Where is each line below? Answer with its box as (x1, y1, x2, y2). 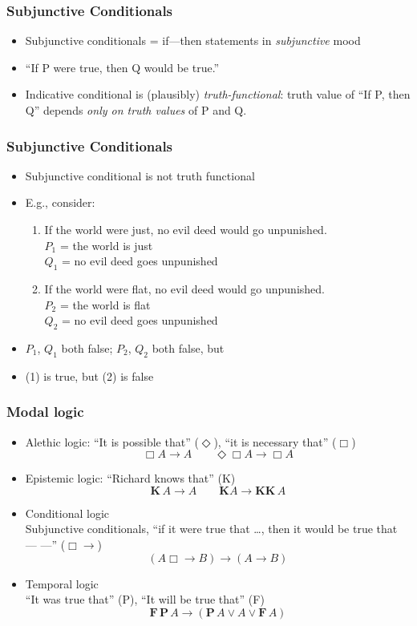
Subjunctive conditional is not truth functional (25, 167, 255, 184)
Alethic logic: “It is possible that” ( (25, 433, 199, 450)
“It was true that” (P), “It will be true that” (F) (25, 591, 265, 608)
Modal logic (6, 402, 84, 422)
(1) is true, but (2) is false (25, 367, 154, 384)
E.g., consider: (25, 194, 95, 211)
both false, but (152, 339, 225, 356)
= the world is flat (59, 296, 151, 313)
